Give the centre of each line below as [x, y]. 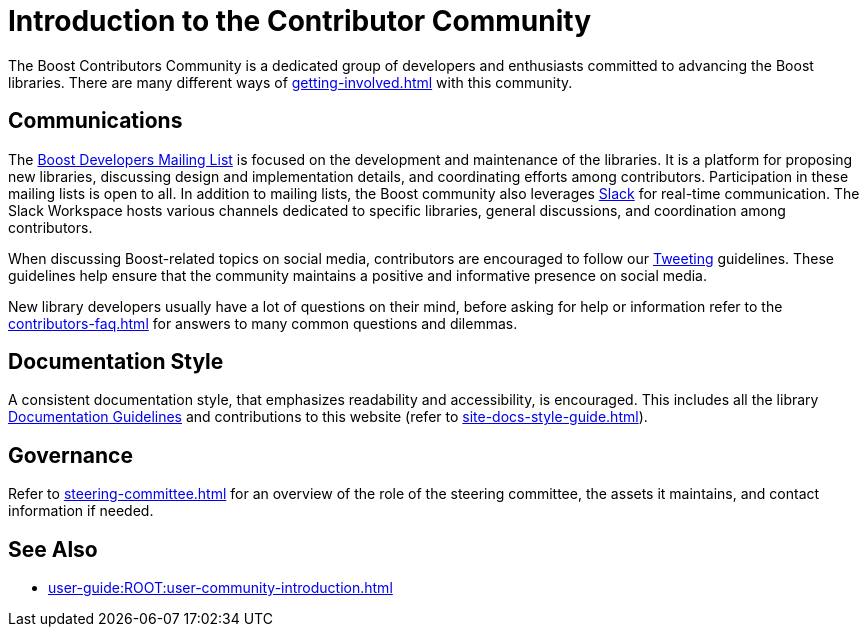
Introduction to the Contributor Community [300, 21]
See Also [53, 549]
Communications [95, 121]
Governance [70, 455]
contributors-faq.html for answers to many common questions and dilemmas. [263, 323]
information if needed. [81, 511]
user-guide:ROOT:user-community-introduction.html [220, 588]
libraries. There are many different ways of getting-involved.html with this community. [290, 82]
